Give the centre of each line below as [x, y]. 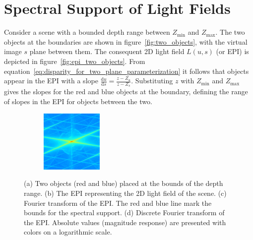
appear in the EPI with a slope [51, 81]
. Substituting [152, 81]
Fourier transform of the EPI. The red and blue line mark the [118, 203]
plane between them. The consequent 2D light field [107, 51]
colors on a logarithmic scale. [68, 232]
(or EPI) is [232, 51]
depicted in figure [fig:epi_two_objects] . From [75, 61]
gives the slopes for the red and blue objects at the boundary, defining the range [126, 91]
